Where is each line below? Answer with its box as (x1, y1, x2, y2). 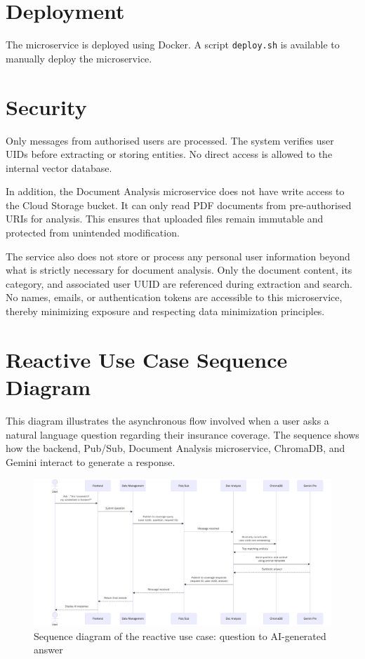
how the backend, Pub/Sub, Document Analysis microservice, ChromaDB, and (6, 441, 345, 455)
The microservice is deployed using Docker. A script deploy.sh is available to (6, 37, 340, 52)
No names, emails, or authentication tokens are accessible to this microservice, (6, 290, 343, 305)
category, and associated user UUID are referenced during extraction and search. (6, 276, 352, 291)
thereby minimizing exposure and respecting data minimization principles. (6, 304, 325, 319)
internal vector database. (6, 160, 112, 175)
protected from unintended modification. (6, 225, 180, 240)
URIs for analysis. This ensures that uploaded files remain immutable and (6, 211, 324, 226)
